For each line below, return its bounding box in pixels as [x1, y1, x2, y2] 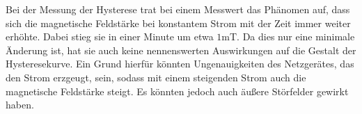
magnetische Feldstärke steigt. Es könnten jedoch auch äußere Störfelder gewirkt [6, 83, 349, 98]
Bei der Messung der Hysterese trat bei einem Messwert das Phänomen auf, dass [6, 2, 350, 16]
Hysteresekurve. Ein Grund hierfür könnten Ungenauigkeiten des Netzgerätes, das [6, 56, 354, 71]
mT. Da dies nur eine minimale [221, 29, 355, 44]
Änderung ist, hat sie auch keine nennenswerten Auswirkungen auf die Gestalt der [6, 42, 356, 57]
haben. [6, 97, 34, 112]
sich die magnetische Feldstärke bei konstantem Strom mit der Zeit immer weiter [6, 15, 351, 30]
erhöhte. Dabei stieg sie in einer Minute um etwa [6, 29, 214, 44]
